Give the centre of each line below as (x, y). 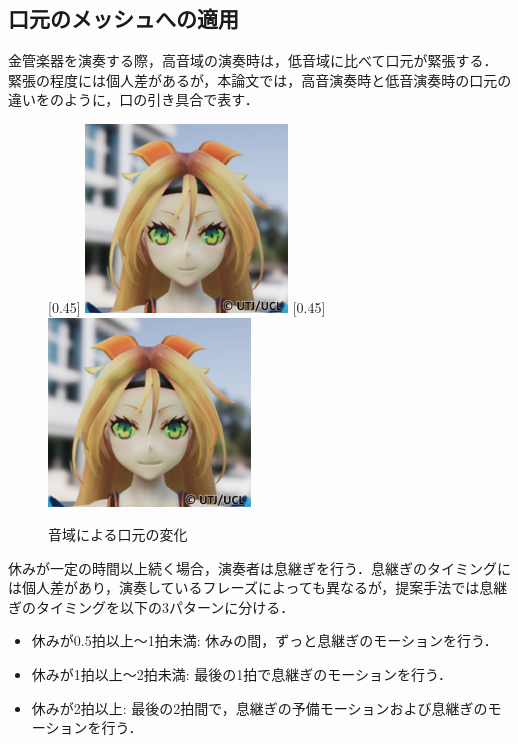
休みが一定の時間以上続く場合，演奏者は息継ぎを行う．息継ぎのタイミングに (259, 567)
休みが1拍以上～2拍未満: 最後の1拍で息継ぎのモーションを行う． (241, 674)
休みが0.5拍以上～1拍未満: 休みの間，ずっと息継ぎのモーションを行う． (264, 640)
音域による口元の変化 (118, 534)
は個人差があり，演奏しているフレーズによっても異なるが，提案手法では (244, 587)
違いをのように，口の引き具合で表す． (133, 99)
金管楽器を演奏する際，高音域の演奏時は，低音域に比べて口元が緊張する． (253, 60)
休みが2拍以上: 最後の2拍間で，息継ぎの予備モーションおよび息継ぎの (259, 707)
